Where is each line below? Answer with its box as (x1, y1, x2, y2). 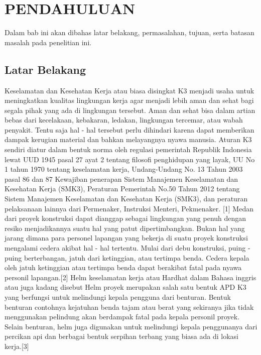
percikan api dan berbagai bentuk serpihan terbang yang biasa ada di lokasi (5, 331, 238, 341)
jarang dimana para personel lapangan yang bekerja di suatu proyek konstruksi (5, 232, 248, 243)
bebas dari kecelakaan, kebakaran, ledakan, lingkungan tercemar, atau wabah (5, 114, 243, 125)
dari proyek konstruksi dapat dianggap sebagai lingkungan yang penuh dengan (5, 213, 246, 223)
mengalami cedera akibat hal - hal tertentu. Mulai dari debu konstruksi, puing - (5, 243, 250, 253)
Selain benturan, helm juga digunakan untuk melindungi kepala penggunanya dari (5, 321, 257, 331)
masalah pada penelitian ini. (5, 37, 92, 47)
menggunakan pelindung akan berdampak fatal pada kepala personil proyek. (5, 311, 240, 322)
